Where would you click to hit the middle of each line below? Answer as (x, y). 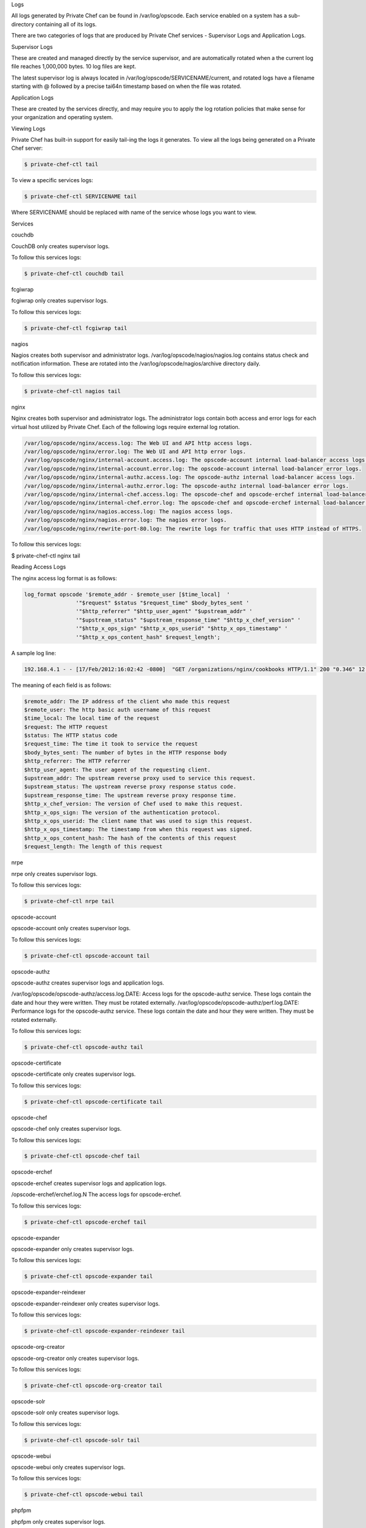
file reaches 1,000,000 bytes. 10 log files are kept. (74, 67)
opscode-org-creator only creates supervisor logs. (75, 1358)
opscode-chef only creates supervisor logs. (66, 1129)
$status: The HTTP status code (71, 736)
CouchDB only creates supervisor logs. (60, 246)
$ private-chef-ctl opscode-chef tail (82, 1156)
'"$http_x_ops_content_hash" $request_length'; (148, 637)
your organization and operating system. (62, 117)
